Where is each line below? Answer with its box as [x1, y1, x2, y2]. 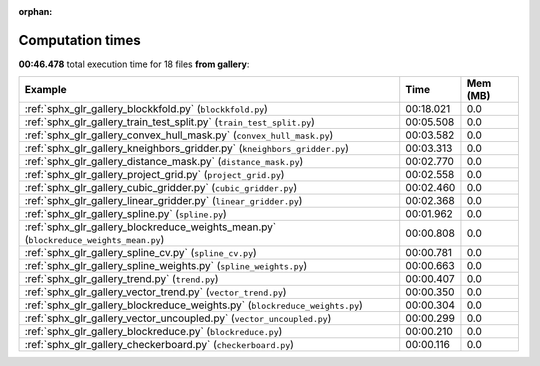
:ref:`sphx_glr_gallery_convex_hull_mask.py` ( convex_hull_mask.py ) [24, 128, 334, 142]
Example [24, 83, 67, 97]
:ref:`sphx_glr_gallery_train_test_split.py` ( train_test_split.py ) [24, 115, 315, 129]
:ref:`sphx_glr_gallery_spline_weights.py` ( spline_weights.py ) [24, 259, 308, 273]
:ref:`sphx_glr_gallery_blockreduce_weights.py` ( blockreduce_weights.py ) [24, 298, 364, 312]
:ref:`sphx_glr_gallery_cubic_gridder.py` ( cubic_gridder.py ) [24, 181, 298, 195]
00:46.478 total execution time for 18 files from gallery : [18, 58, 250, 70]
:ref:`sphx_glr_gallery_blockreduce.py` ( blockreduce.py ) [24, 325, 283, 339]
